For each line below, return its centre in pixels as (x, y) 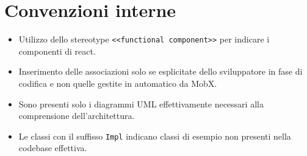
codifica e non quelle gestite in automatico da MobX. (118, 83)
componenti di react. (57, 51)
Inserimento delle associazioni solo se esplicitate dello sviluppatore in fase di (161, 71)
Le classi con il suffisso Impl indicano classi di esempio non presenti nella (155, 136)
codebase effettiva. (53, 148)
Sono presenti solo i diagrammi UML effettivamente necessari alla (141, 103)
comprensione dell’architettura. (77, 116)
